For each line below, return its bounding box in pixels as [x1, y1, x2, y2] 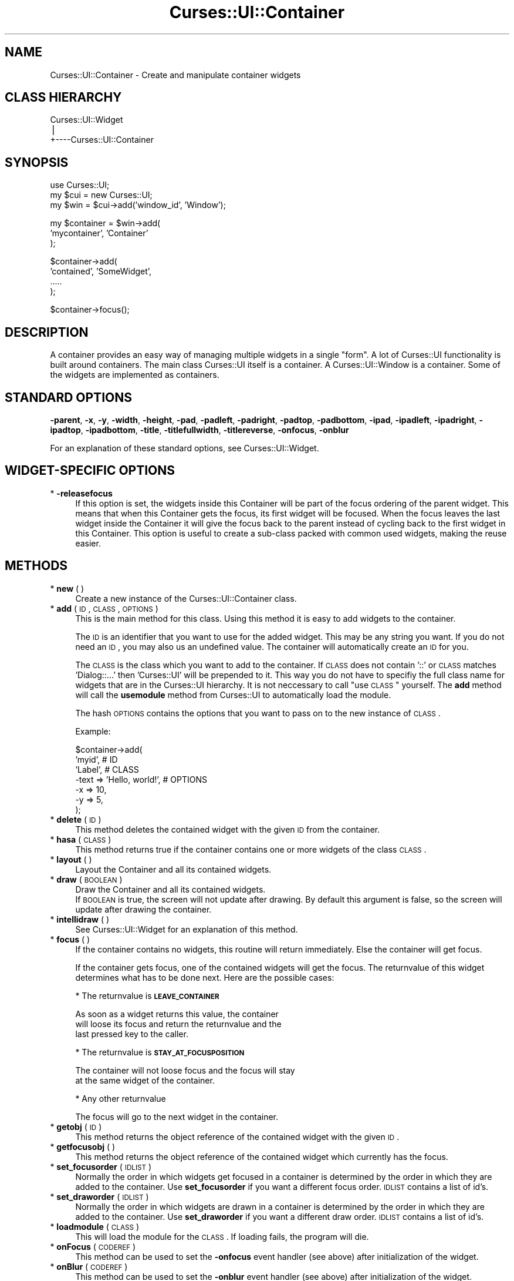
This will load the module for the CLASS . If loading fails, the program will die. [75, 1231, 369, 1242]
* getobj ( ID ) [50, 1121, 102, 1132]
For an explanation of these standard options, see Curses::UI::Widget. [50, 442, 319, 453]
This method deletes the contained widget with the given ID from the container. [75, 824, 380, 834]
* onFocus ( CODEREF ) [50, 1241, 136, 1252]
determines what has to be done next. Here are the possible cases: [75, 972, 334, 982]
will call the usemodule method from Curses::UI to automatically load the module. [75, 689, 391, 700]
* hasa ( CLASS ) [50, 834, 111, 844]
